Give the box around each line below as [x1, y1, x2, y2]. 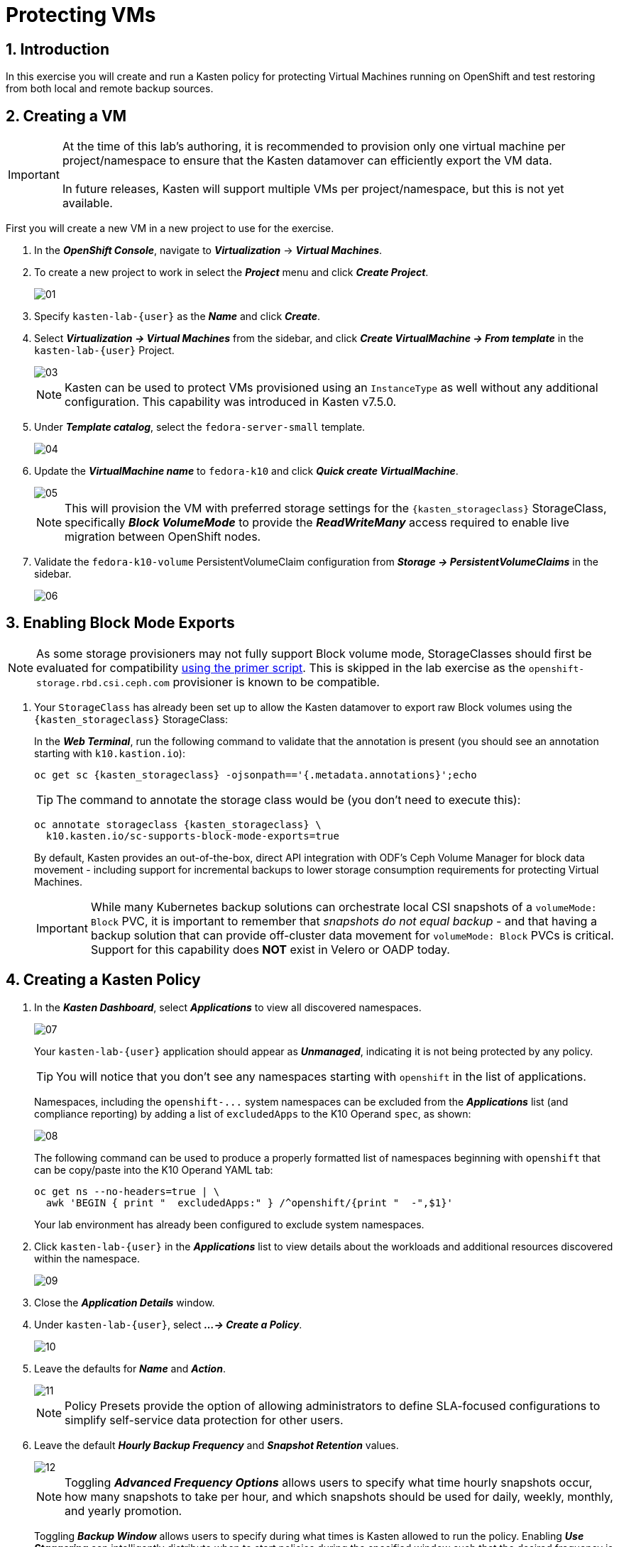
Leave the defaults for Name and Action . [34, 1362, 226, 1375]
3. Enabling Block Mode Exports [6, 614, 235, 632]
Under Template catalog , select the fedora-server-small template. [34, 421, 366, 434]
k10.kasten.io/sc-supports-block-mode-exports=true [45, 830, 339, 842]
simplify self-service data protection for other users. [65, 1412, 344, 1427]
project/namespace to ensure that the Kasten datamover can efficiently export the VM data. [62, 153, 552, 168]
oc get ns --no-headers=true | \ [34, 1185, 220, 1197]
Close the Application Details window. [34, 1296, 215, 1309]
